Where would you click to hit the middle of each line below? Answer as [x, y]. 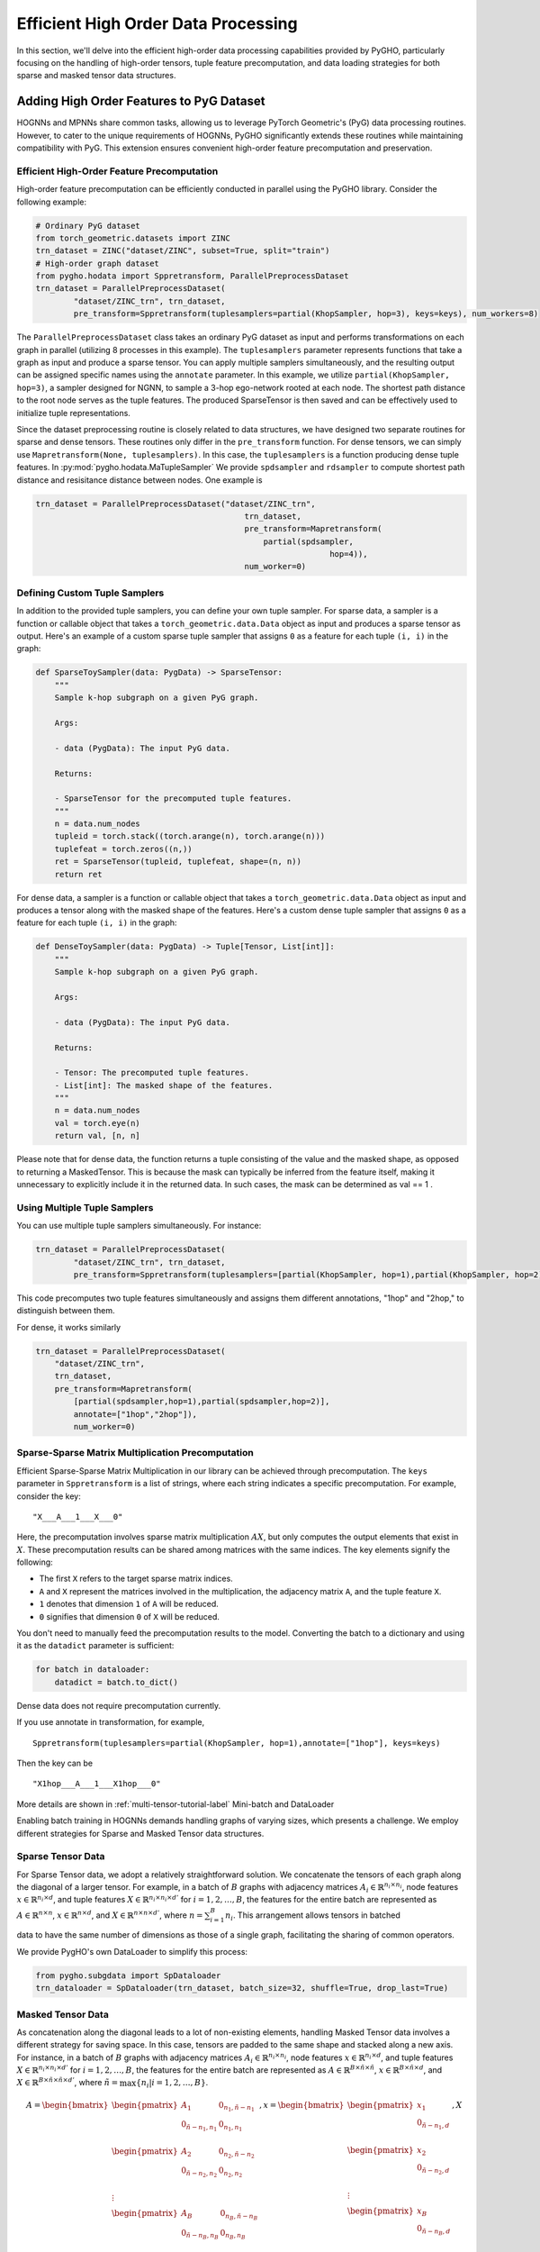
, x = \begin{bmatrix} [301, 2105]
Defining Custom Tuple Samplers [90, 593]
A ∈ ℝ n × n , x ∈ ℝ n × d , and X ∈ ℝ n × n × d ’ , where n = [110, 1914]
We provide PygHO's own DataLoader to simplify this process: [132, 1951]
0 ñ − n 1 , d [433, 2125]
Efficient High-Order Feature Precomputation [117, 171]
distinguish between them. [66, 1311]
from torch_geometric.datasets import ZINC [133, 238]
